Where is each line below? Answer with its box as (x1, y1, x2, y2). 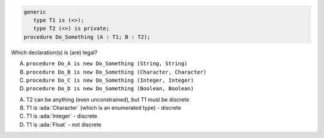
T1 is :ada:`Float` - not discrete (26, 121, 102, 128)
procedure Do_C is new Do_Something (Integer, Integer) (26, 76, 194, 84)
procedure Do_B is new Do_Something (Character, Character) (26, 69, 207, 75)
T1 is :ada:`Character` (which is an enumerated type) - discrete (26, 105, 181, 112)
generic (23, 8, 46, 15)
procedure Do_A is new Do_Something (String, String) (26, 60, 188, 67)
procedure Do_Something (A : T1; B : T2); (23, 33, 151, 40)
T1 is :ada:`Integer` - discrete (26, 112, 97, 119)
